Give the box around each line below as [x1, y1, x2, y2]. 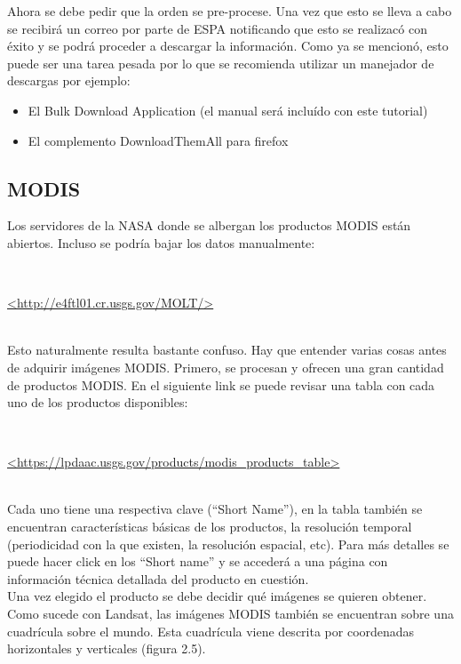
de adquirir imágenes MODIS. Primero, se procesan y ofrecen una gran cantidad [7, 357, 444, 376]
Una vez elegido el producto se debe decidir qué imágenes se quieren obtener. [7, 587, 427, 605]
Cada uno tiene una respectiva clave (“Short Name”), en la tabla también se [7, 500, 423, 518]
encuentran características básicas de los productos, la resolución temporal [7, 517, 412, 536]
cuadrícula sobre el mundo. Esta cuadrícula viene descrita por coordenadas [7, 621, 415, 640]
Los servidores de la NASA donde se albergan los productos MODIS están [7, 216, 411, 235]
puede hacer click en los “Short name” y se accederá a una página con [7, 552, 388, 571]
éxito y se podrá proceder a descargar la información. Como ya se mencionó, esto [7, 36, 449, 55]
